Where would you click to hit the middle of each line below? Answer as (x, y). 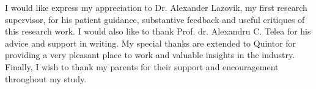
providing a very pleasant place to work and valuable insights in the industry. (150, 55)
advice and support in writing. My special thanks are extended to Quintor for (151, 43)
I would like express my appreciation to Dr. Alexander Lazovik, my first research (156, 7)
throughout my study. (46, 78)
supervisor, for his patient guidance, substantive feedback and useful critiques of (155, 19)
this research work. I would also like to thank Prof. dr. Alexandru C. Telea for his (158, 31)
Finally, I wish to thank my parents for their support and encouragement (142, 66)
